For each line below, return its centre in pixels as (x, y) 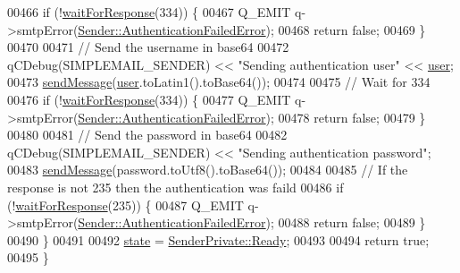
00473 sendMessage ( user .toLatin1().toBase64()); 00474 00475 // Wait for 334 (219, 82)
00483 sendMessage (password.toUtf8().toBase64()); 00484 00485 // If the (208, 170)
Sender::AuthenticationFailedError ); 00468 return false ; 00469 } (252, 29)
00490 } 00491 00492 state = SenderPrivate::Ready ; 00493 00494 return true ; (218, 239)
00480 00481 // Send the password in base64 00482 (147, 135)
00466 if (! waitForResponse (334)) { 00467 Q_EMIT (149, 12)
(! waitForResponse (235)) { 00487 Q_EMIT (125, 205)
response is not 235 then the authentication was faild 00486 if (176, 187)
